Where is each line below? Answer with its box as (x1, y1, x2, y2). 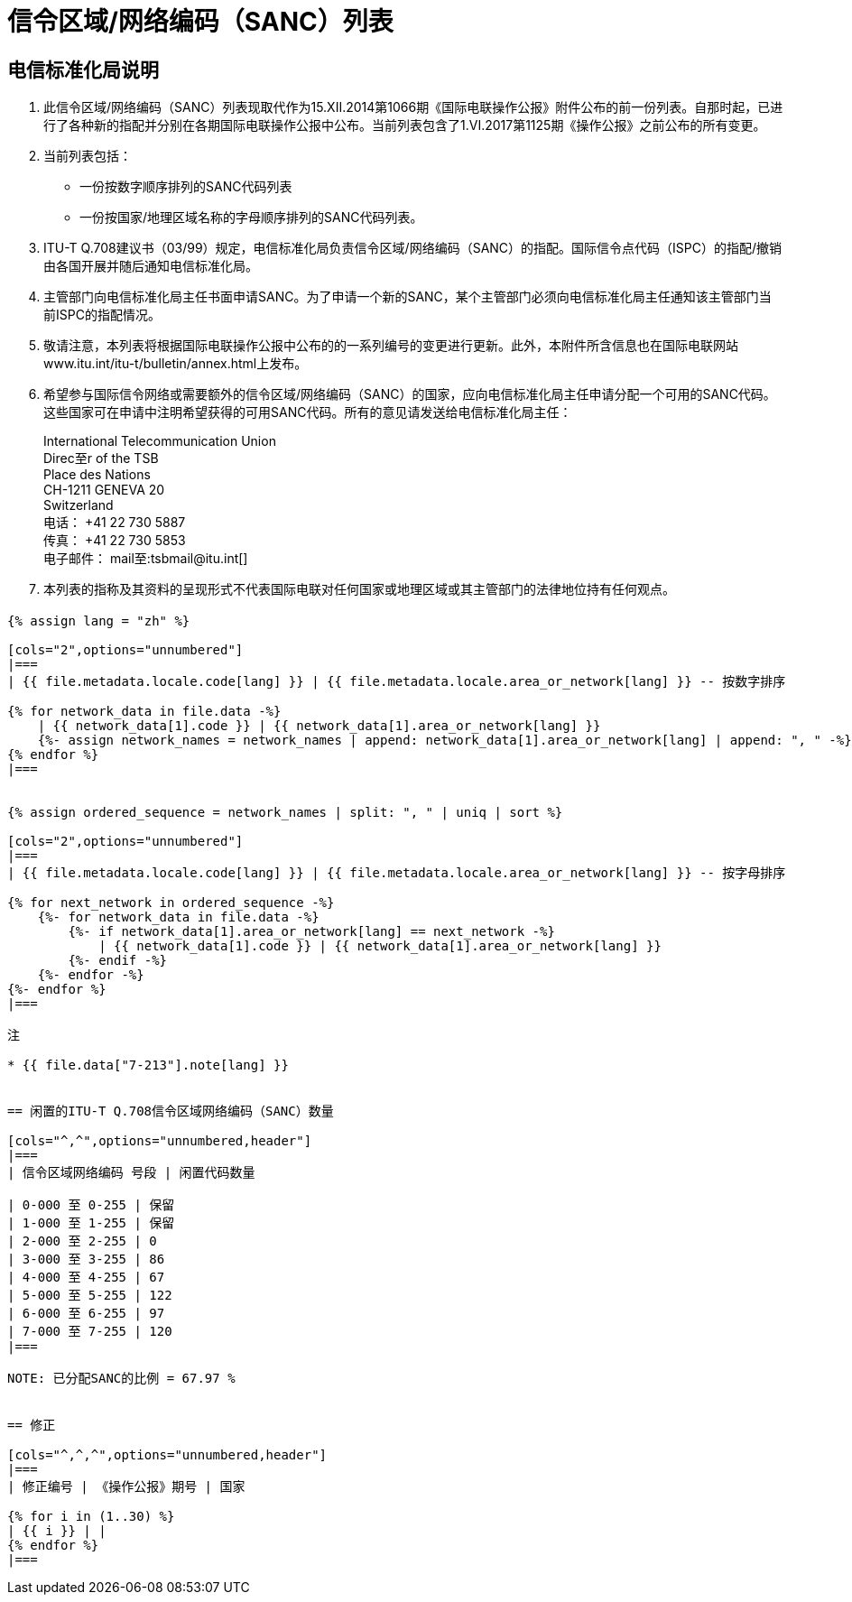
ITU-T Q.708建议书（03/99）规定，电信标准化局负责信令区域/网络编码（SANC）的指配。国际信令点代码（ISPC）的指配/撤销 (43, 240, 783, 256)
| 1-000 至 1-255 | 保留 (7, 1215, 175, 1230)
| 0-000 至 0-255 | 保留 (7, 1197, 175, 1212)
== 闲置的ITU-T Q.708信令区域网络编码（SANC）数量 (7, 1103, 334, 1118)
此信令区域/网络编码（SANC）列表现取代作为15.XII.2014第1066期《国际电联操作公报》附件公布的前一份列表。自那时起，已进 (43, 99, 783, 116)
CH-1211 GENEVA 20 (43, 482, 165, 498)
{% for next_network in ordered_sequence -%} (7, 894, 335, 910)
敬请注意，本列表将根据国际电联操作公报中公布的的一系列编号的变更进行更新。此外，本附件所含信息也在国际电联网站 (43, 338, 738, 354)
